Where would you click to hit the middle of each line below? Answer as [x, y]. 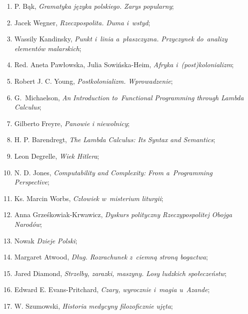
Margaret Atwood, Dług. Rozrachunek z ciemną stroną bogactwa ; [111, 257]
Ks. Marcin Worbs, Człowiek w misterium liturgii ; [89, 198]
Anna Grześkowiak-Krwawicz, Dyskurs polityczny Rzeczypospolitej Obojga [123, 214]
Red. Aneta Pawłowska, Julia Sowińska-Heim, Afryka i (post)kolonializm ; [124, 65]
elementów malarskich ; [48, 48]
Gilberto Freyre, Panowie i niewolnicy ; [72, 123]
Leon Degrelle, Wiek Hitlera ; [57, 156]
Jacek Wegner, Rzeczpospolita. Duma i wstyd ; [82, 22]
